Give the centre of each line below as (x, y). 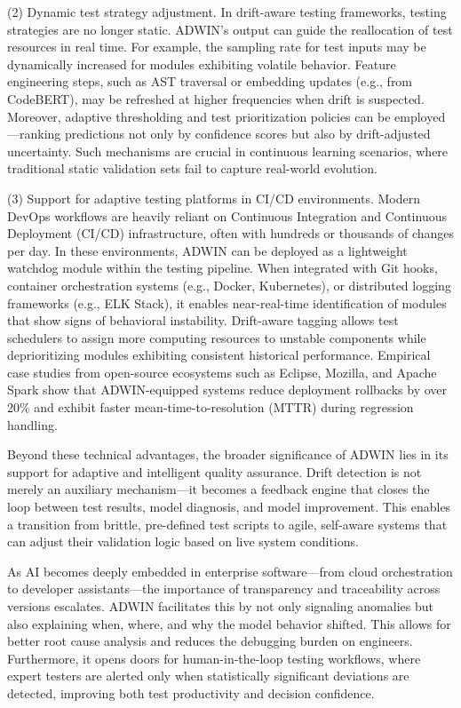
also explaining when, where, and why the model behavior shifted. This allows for (229, 623)
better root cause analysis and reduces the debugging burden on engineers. (210, 641)
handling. (32, 424)
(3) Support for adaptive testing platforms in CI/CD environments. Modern (214, 198)
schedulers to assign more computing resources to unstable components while (217, 337)
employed (420, 116)
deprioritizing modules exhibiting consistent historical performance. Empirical (219, 355)
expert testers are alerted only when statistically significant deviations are (208, 676)
